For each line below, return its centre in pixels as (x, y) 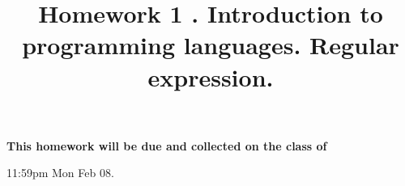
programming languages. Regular (211, 45)
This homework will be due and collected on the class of (167, 145)
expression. (211, 76)
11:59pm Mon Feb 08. (60, 173)
